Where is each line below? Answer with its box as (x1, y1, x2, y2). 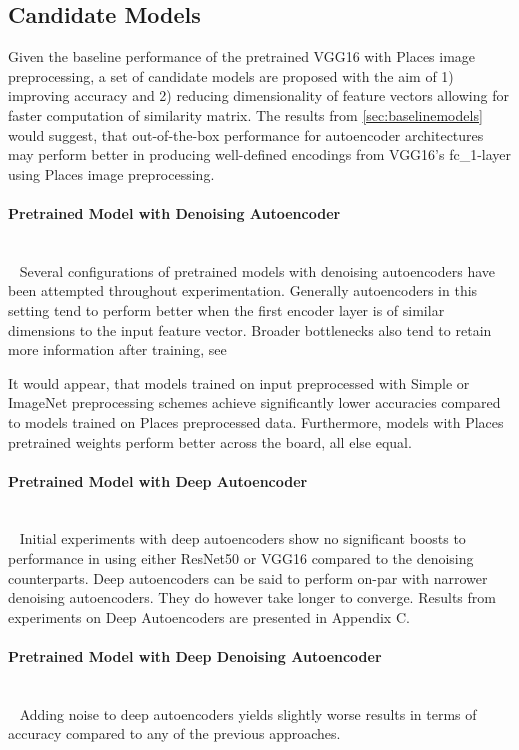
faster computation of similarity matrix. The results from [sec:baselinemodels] (8, 104, 483, 125)
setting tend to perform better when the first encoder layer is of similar (8, 299, 445, 320)
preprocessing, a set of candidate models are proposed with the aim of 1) (8, 65, 454, 86)
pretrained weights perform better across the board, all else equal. (8, 431, 412, 452)
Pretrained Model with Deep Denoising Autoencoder (8, 646, 382, 667)
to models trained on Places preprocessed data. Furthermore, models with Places (8, 411, 504, 432)
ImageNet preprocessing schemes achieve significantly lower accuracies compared (8, 392, 501, 413)
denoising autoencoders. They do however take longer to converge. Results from (8, 587, 496, 608)
